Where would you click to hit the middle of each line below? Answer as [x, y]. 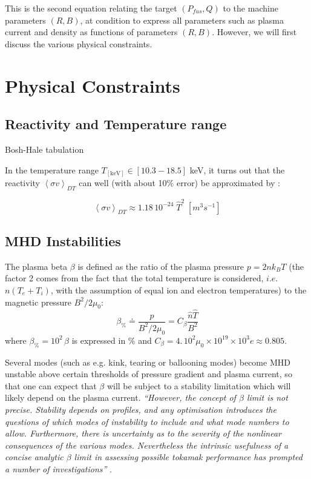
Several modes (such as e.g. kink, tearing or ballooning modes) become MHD [148, 362]
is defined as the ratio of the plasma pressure [161, 266]
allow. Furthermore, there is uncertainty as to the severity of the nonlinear [143, 433]
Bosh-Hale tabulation [44, 149]
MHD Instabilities [63, 240]
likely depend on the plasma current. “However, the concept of [120, 397]
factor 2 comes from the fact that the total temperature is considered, [134, 278]
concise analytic [34, 457]
